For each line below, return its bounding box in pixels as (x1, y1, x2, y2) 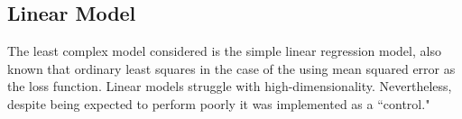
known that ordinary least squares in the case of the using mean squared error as (7, 59, 456, 78)
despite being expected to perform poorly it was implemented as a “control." (7, 94, 430, 113)
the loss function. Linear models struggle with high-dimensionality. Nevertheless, (7, 77, 452, 96)
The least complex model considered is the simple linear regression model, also (7, 41, 441, 60)
